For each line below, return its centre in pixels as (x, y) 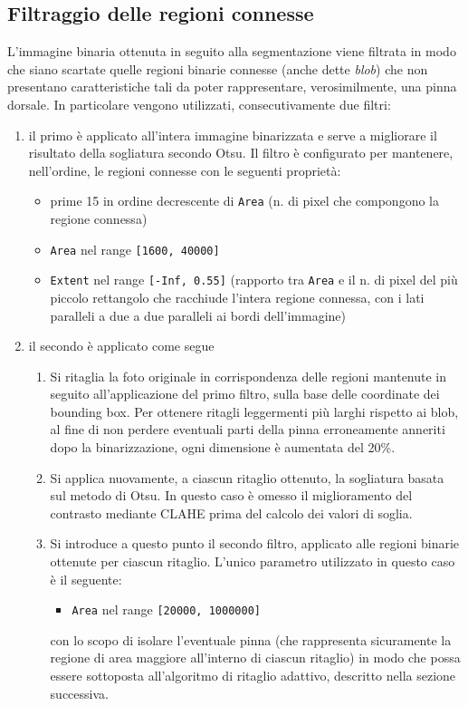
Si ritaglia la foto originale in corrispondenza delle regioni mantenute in (248, 376)
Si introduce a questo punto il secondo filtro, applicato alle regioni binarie (255, 543)
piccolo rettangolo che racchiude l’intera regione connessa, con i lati (237, 297)
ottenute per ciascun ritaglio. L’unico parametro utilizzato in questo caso (253, 561)
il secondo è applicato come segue (121, 346)
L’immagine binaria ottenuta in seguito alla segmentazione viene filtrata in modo (232, 51)
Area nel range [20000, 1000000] (166, 609)
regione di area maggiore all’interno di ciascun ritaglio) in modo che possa (255, 658)
